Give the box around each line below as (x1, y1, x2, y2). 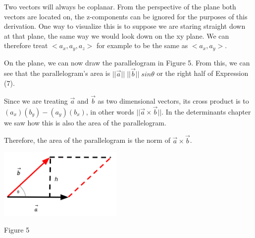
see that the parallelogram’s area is (4, 68, 110, 78)
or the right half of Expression (156, 68, 249, 78)
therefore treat (4, 40, 48, 51)
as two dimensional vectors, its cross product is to (98, 96, 249, 106)
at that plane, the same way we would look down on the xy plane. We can (4, 30, 229, 41)
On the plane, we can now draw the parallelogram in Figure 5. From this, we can (4, 57, 250, 67)
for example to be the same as (97, 40, 188, 51)
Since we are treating (4, 96, 68, 106)
